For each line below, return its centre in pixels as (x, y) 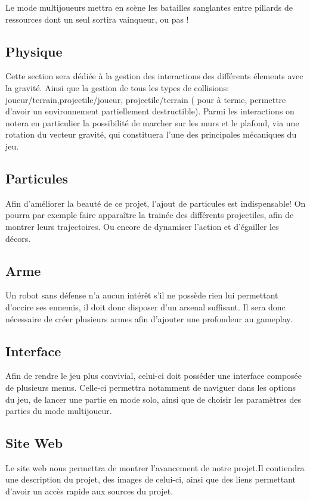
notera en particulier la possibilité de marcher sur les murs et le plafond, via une (152, 122)
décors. (18, 238)
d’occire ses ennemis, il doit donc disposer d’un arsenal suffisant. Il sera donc (145, 306)
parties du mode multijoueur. (59, 411)
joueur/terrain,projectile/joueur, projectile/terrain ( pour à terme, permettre (146, 99)
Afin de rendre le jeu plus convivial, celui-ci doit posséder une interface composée (154, 376)
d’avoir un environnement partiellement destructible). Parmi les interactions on (150, 111)
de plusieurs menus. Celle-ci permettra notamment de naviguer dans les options (151, 387)
